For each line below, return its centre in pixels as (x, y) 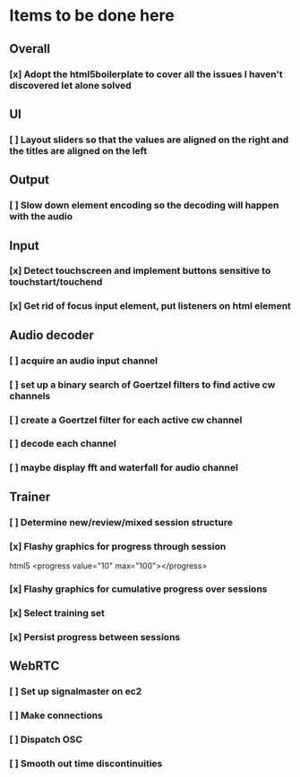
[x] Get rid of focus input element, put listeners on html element (150, 306)
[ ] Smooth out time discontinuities (86, 764)
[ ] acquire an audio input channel (84, 361)
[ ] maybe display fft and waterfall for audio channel (124, 468)
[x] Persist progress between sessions (95, 636)
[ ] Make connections (56, 715)
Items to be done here (92, 16)
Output (29, 180)
